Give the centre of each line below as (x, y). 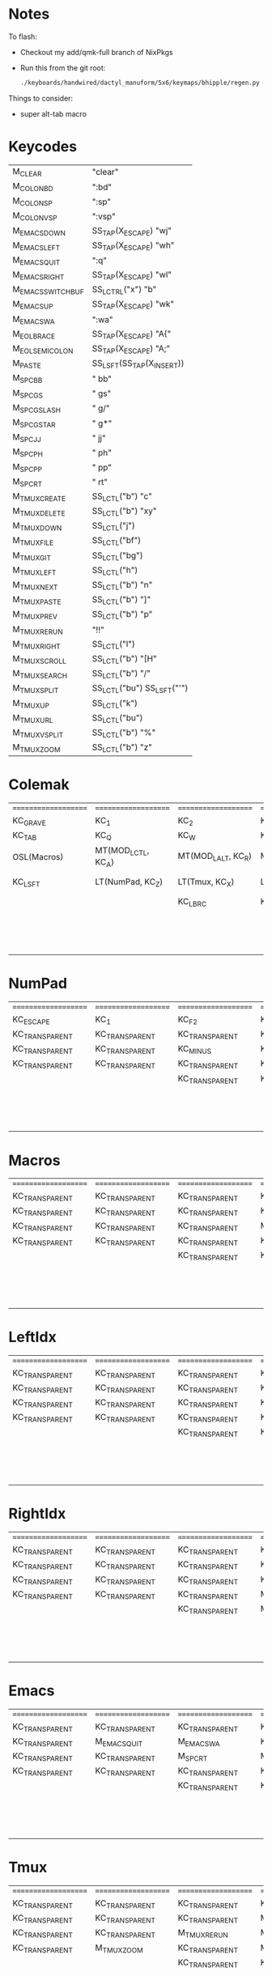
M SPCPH (28, 453)
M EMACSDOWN (39, 231)
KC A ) (105, 862)
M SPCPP (28, 467)
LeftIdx (32, 1337)
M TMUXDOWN (37, 526)
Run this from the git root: (63, 68)
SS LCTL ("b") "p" (122, 615)
